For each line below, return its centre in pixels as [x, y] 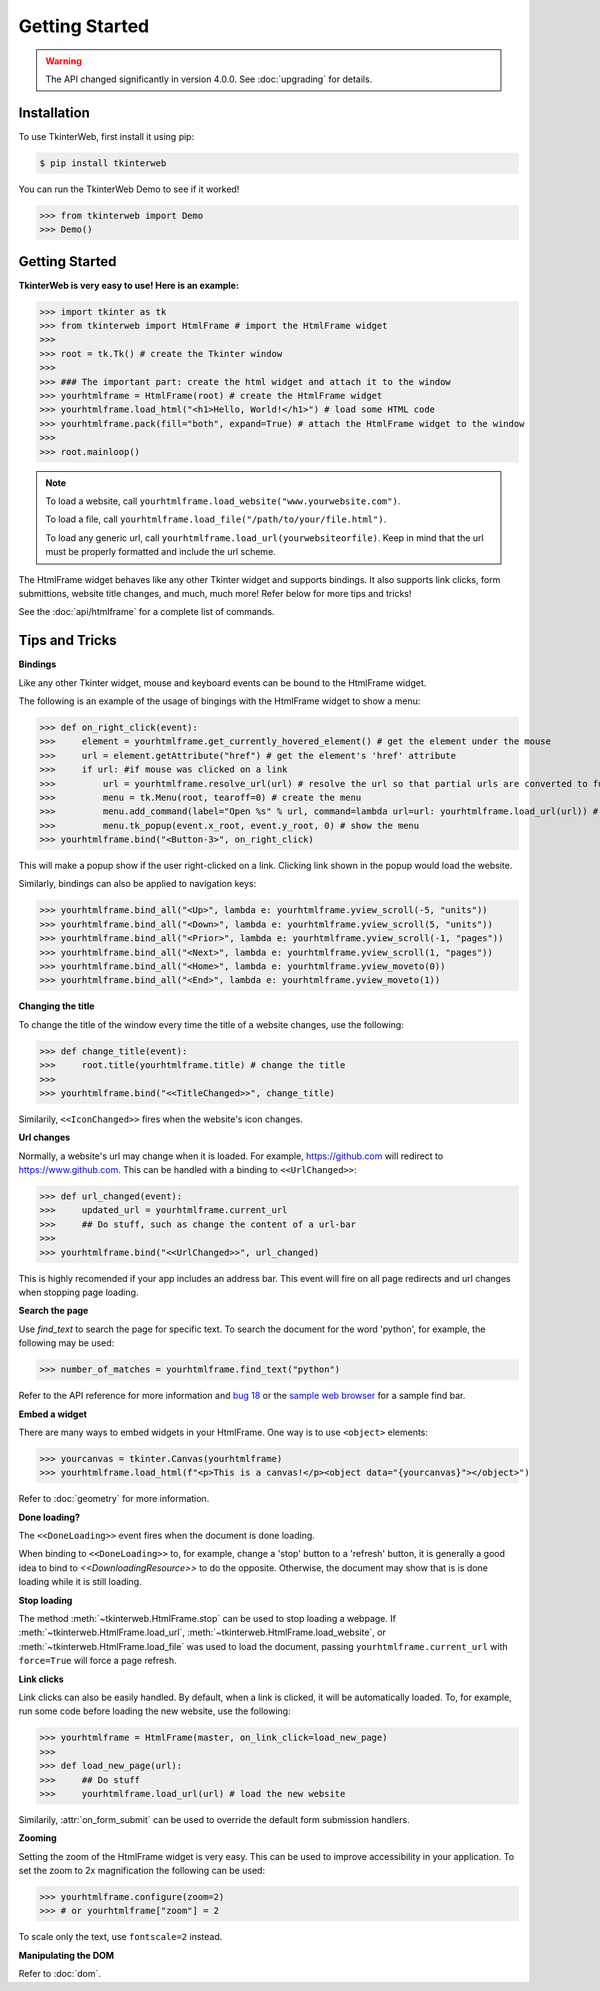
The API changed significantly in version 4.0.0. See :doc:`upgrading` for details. [209, 79]
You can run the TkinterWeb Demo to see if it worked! [129, 189]
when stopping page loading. [78, 1292]
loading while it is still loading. [80, 1582]
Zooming [37, 1838]
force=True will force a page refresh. [97, 1661]
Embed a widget [52, 1414]
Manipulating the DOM [66, 1955]
